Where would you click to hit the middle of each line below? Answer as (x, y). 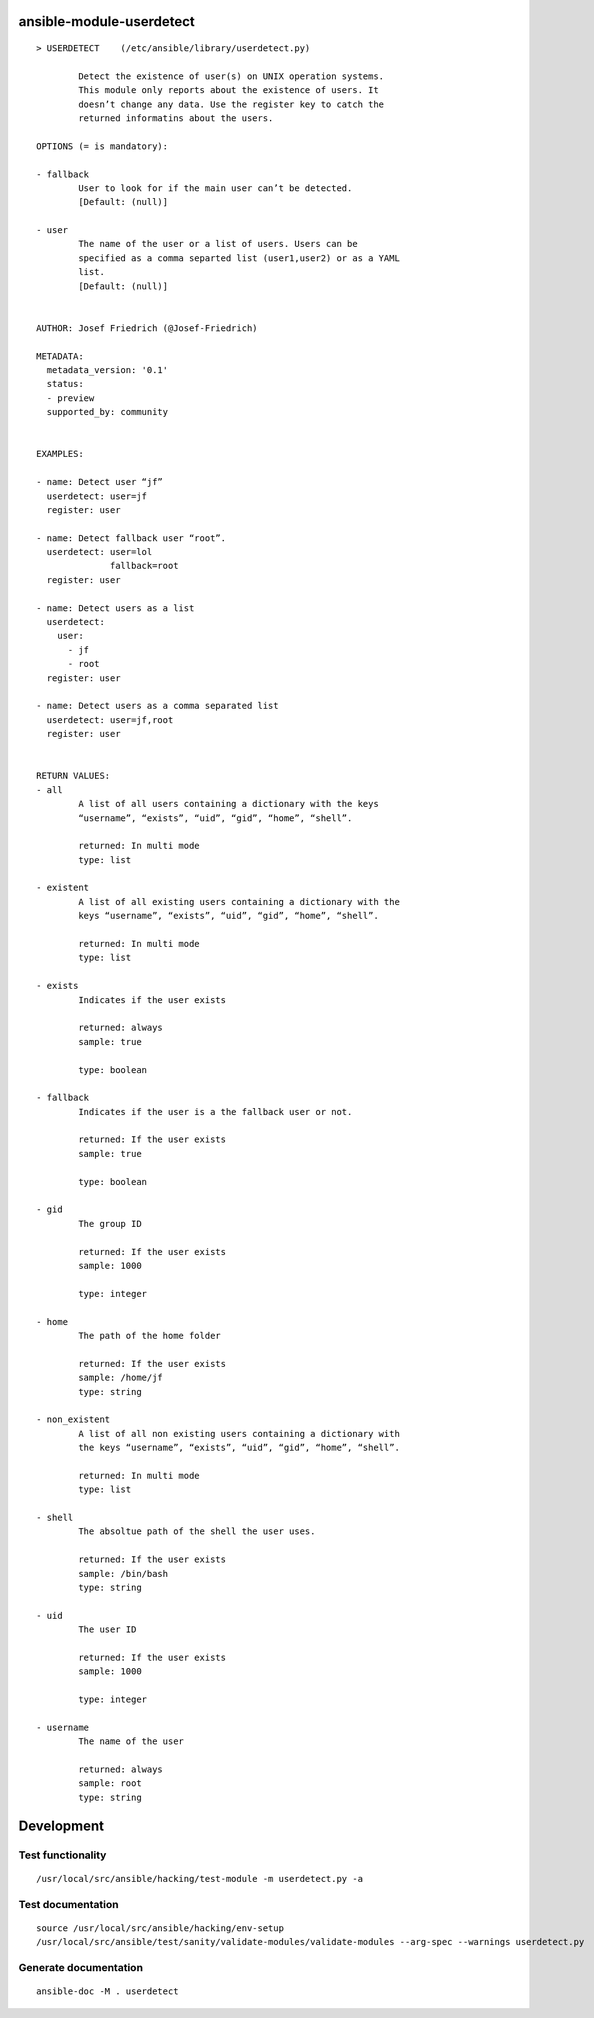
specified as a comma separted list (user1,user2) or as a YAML (239, 258)
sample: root (110, 1783)
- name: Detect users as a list (115, 608)
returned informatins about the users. (176, 118)
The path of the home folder (150, 1335)
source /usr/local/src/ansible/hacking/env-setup (160, 1928)
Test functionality (62, 1855)
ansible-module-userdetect (106, 21)
